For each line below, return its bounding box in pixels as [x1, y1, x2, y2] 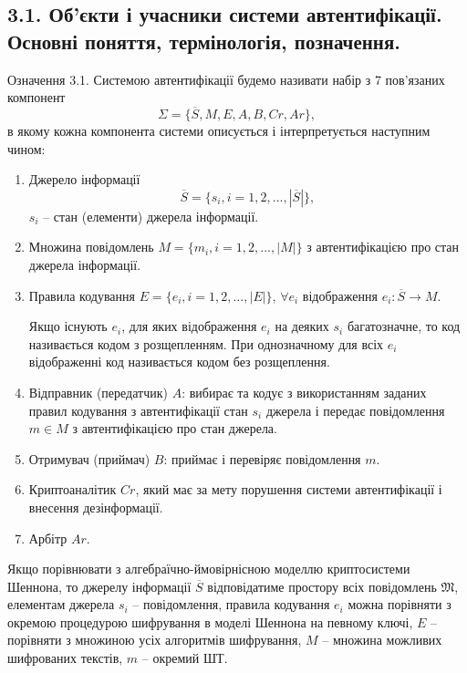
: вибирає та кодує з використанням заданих [182, 382, 427, 401]
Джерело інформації [28, 170, 140, 189]
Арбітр [28, 528, 67, 547]
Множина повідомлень [28, 237, 154, 256]
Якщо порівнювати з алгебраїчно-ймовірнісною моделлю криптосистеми [7, 559, 410, 578]
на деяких [275, 316, 329, 336]
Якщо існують [28, 316, 108, 336]
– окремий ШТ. [141, 648, 228, 668]
